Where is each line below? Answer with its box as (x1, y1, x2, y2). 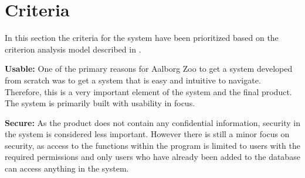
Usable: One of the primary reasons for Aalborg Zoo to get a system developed (5, 62, 293, 75)
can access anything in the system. (5, 162, 129, 174)
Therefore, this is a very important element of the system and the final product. (5, 85, 292, 97)
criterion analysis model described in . (5, 43, 141, 55)
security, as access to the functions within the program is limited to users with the (5, 139, 300, 151)
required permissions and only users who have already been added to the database (5, 151, 300, 163)
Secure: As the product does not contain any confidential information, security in (5, 116, 300, 128)
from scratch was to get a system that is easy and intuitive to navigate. (5, 74, 261, 86)
